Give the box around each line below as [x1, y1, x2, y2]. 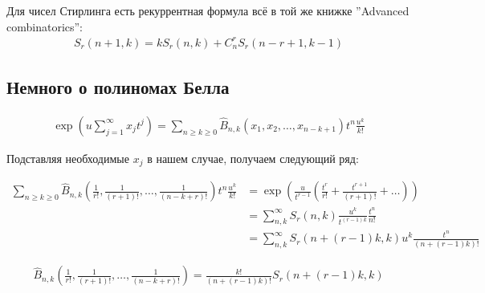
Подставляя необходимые [6, 149, 129, 166]
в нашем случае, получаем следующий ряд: [147, 149, 359, 166]
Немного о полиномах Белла [6, 75, 230, 100]
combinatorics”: [6, 18, 84, 35]
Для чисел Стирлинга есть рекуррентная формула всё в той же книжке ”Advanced [6, 2, 410, 18]
